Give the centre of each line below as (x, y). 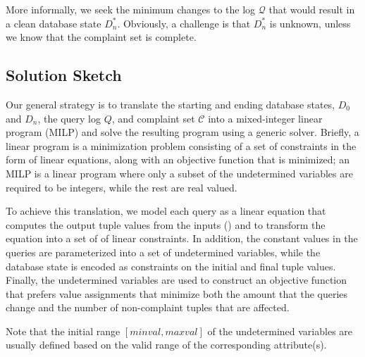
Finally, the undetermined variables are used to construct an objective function (177, 280)
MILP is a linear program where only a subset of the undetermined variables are (179, 173)
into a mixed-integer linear (265, 118)
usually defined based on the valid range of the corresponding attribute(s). (166, 345)
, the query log (69, 118)
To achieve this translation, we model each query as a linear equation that (166, 211)
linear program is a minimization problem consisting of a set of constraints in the (181, 145)
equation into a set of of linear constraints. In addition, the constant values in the (182, 238)
